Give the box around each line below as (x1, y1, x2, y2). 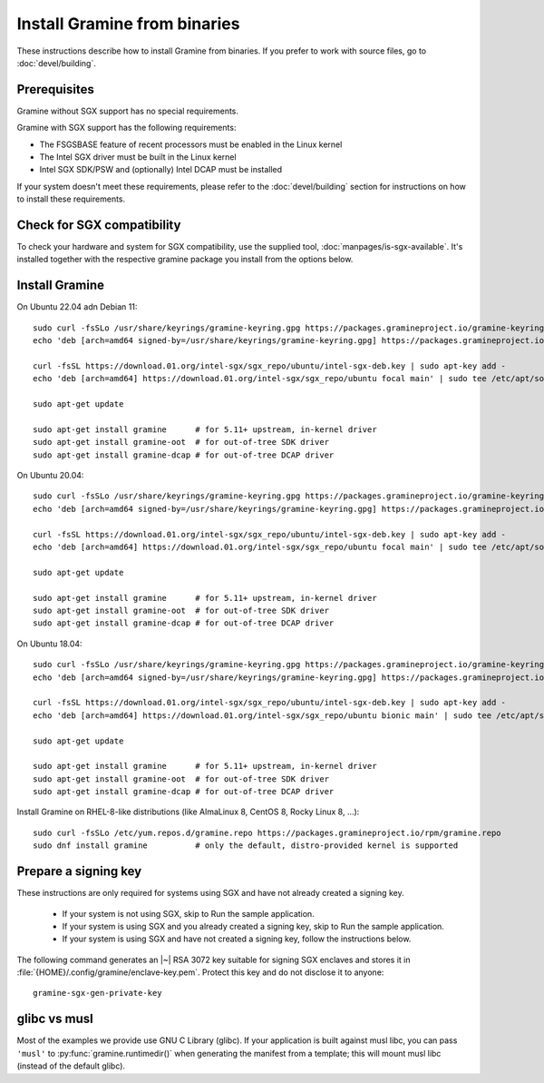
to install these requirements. (16, 193, 126, 204)
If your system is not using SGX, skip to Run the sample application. (62, 908, 315, 919)
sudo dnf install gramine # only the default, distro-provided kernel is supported (33, 841, 459, 851)
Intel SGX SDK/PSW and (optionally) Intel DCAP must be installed (39, 164, 283, 175)
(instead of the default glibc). (16, 1060, 126, 1071)
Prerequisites (16, 82, 94, 97)
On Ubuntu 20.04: (16, 470, 84, 481)
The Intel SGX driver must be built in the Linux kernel (39, 152, 237, 162)
